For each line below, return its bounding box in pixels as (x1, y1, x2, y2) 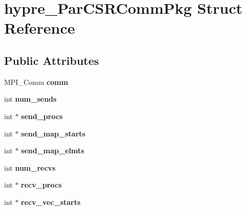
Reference (4, 17, 75, 38)
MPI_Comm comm (4, 76, 69, 87)
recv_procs (21, 179, 62, 190)
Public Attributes (4, 52, 99, 68)
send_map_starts (21, 128, 85, 138)
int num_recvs (4, 162, 56, 173)
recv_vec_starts (21, 196, 81, 207)
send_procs (21, 110, 63, 121)
